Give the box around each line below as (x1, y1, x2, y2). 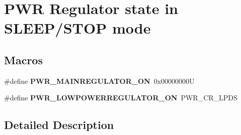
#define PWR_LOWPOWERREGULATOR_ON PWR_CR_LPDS (4, 92, 237, 103)
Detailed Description (4, 117, 114, 132)
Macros (4, 52, 43, 67)
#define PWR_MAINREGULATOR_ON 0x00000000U (4, 75, 195, 86)
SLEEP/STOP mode (4, 18, 151, 38)
